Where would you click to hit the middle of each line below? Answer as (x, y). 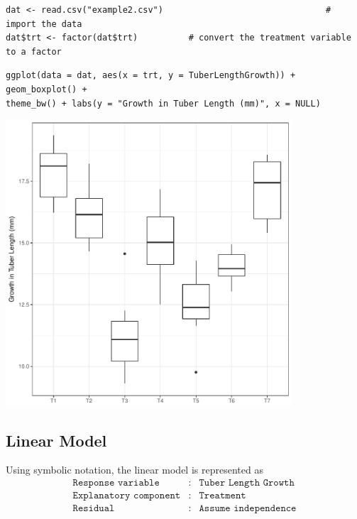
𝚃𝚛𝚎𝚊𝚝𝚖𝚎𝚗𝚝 (223, 495)
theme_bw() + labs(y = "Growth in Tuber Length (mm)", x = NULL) (163, 103)
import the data (44, 24)
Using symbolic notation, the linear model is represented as (134, 470)
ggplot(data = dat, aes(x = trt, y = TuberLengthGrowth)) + (151, 76)
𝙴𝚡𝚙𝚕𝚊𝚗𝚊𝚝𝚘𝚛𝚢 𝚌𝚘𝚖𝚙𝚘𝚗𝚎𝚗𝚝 (127, 495)
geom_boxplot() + (46, 89)
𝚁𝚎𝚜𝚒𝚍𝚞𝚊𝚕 (94, 508)
